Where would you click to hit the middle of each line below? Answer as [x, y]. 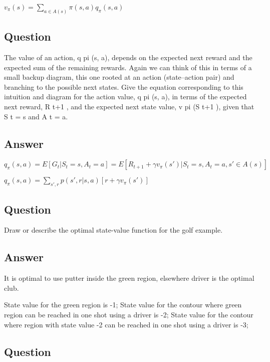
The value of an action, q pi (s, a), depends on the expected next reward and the [128, 57]
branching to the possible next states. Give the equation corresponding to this [124, 86]
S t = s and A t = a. [36, 116]
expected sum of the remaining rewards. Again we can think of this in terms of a [128, 67]
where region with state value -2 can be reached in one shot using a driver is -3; [126, 324]
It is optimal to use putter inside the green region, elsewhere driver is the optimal [129, 278]
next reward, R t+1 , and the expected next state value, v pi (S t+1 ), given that [129, 107]
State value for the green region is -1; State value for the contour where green [123, 305]
